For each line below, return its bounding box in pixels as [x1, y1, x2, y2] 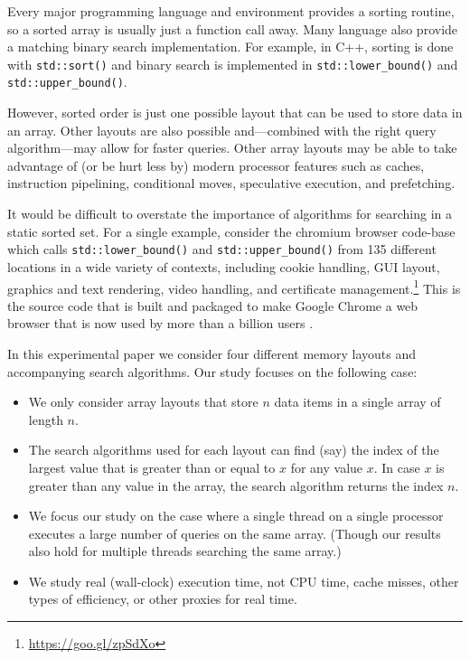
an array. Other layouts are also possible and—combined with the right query [7, 120, 437, 139]
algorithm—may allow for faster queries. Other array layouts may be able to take [7, 138, 457, 157]
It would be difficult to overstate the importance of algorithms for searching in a [7, 204, 452, 223]
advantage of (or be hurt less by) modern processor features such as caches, [7, 155, 425, 174]
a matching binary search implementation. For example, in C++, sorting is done [7, 37, 454, 56]
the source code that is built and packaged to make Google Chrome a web [7, 296, 418, 315]
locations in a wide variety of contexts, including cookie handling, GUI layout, [7, 257, 440, 276]
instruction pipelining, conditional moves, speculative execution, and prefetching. [7, 174, 456, 193]
